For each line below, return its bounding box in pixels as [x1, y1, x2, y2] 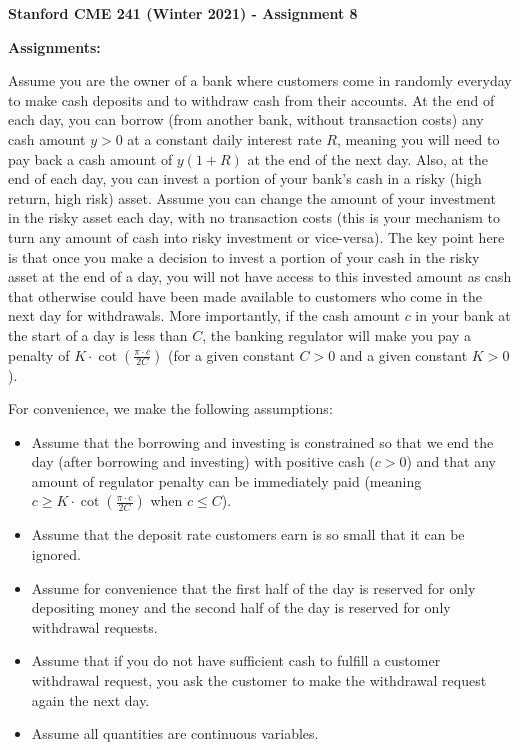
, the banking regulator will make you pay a [202, 324, 472, 345]
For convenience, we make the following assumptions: [8, 398, 333, 419]
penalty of [8, 344, 70, 365]
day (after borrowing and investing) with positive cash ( [31, 451, 375, 472]
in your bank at [415, 305, 511, 326]
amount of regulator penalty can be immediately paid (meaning [31, 470, 422, 491]
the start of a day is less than [8, 324, 188, 345]
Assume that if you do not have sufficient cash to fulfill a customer [31, 650, 441, 671]
